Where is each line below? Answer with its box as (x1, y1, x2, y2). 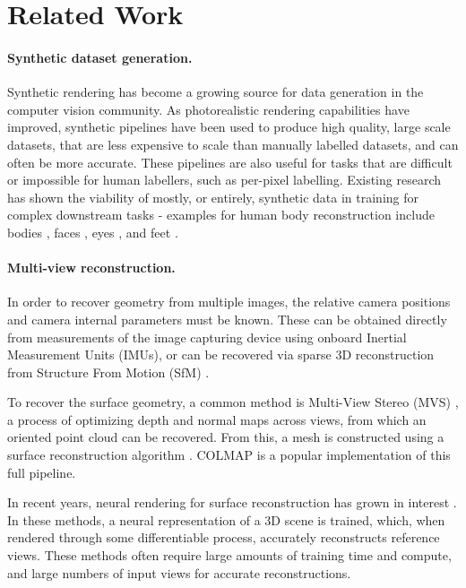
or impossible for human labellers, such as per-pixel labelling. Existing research (7, 170, 441, 189)
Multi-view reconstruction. (7, 258, 176, 277)
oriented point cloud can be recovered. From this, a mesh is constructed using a (7, 428, 444, 446)
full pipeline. (7, 463, 76, 481)
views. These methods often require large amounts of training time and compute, (7, 546, 452, 565)
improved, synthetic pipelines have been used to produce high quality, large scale (7, 117, 451, 136)
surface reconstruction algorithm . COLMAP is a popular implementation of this (7, 445, 451, 464)
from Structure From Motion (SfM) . (7, 362, 210, 381)
